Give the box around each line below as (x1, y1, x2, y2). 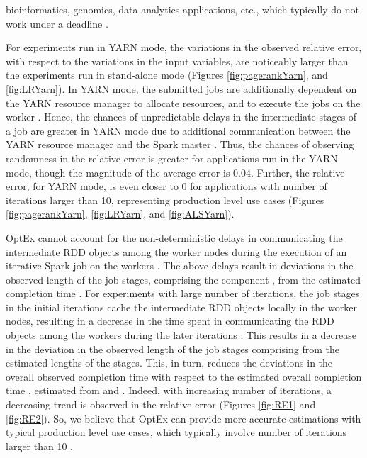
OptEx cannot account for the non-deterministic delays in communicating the (6, 230, 343, 245)
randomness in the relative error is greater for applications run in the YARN (6, 150, 338, 165)
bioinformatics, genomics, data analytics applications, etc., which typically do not (6, 2, 359, 16)
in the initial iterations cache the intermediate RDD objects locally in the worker (6, 299, 357, 314)
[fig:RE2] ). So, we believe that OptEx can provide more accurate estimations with (6, 410, 361, 425)
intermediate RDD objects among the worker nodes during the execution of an (6, 244, 347, 259)
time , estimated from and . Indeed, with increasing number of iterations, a (6, 383, 332, 398)
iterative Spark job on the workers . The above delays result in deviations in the (6, 258, 354, 273)
